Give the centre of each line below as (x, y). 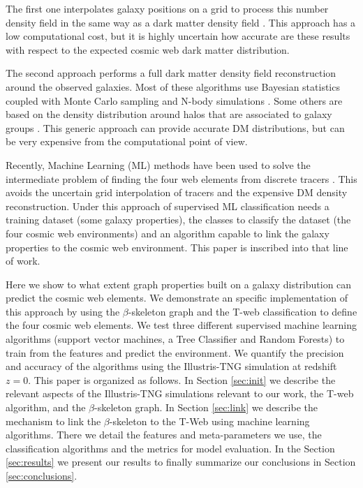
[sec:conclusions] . (42, 475)
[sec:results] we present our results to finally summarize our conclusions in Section (181, 462)
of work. (23, 261)
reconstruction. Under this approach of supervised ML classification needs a (168, 206)
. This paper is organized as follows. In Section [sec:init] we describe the (182, 379)
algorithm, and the (46, 407)
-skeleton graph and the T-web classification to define (243, 311)
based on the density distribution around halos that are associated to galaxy (169, 114)
